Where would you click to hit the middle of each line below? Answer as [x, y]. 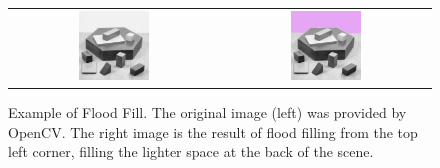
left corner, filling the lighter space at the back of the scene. [191, 151]
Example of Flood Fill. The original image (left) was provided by [207, 112]
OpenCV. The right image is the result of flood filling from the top [213, 131]
